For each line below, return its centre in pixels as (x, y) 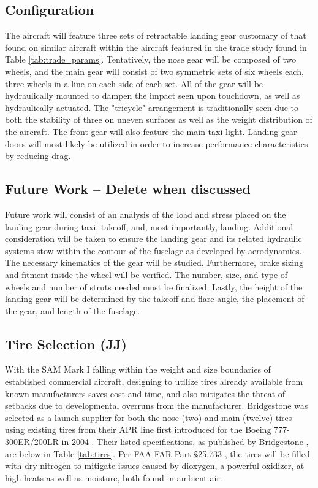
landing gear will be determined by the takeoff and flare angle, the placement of (155, 299)
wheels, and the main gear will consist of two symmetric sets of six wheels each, (154, 71)
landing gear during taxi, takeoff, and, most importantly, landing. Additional (149, 226)
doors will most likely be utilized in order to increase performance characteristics (157, 143)
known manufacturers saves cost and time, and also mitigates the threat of (145, 393)
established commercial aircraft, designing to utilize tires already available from (154, 381)
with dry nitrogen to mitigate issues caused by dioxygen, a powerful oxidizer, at (155, 466)
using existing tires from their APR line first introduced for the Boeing (138, 429)
